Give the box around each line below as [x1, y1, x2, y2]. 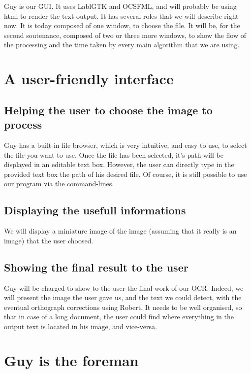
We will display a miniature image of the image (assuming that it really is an [4, 226, 237, 236]
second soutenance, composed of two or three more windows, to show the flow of [4, 30, 246, 40]
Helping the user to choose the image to [4, 102, 213, 117]
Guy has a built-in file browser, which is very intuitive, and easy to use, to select [4, 139, 247, 150]
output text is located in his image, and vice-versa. [4, 321, 157, 331]
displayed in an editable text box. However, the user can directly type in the [4, 159, 234, 170]
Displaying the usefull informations [4, 203, 186, 218]
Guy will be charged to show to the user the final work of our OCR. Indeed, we [4, 282, 244, 293]
